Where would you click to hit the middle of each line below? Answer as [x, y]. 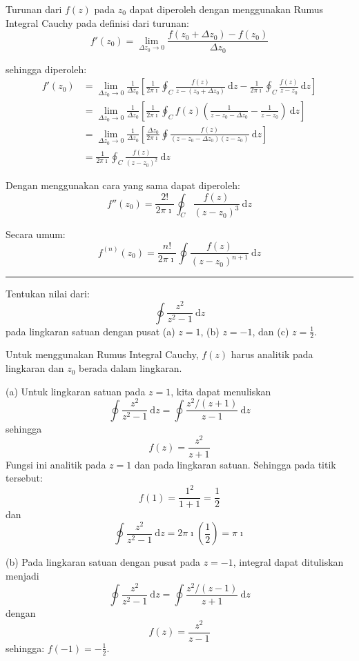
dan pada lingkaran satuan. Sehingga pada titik [235, 464]
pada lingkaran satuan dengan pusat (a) [90, 331]
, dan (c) [271, 331]
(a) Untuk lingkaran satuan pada [76, 391]
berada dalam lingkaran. [130, 368]
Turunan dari [34, 9]
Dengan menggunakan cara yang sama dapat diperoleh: [123, 185]
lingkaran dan [35, 368]
